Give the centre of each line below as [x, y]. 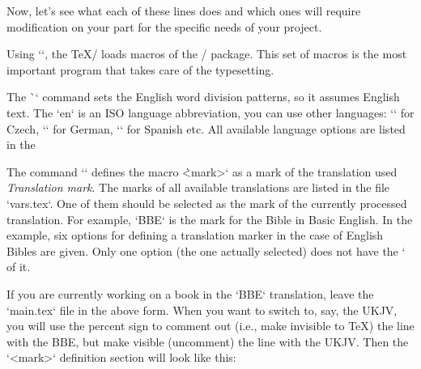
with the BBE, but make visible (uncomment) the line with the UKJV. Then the [208, 341]
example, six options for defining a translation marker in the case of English [195, 235]
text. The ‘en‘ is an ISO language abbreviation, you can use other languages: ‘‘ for [210, 112]
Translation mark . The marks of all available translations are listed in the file [198, 187]
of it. [19, 267]
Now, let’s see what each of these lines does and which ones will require [184, 11]
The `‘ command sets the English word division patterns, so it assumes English [203, 97]
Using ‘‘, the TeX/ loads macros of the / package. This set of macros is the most [207, 54]
